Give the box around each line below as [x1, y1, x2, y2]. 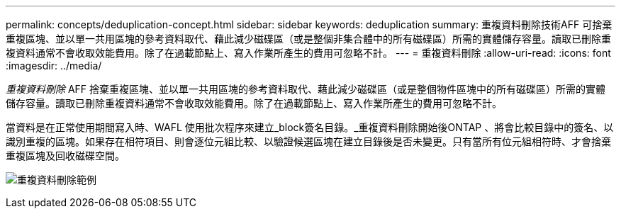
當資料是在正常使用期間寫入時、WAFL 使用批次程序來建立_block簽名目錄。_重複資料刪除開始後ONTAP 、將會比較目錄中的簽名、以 [6, 121, 614, 133]
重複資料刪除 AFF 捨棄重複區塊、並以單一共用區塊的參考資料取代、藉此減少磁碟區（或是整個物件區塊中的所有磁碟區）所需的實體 [6, 83, 606, 95]
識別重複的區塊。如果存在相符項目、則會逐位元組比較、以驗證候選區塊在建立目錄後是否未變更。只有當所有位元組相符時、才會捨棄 [6, 135, 611, 147]
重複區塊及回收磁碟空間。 [6, 150, 125, 162]
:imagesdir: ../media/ [6, 60, 102, 72]
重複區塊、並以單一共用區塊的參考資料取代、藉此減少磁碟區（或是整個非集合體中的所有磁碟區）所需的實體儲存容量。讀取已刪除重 [6, 33, 611, 45]
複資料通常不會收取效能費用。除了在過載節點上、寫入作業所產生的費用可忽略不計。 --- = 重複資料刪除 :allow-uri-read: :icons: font [6, 47, 611, 59]
